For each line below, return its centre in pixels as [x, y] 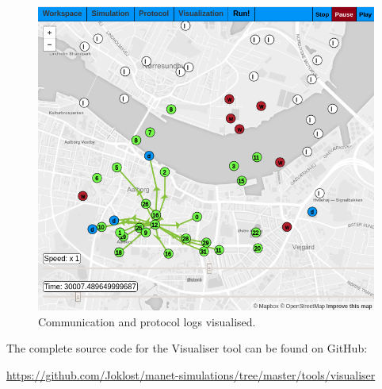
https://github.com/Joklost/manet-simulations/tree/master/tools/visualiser [191, 375]
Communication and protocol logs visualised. [147, 321]
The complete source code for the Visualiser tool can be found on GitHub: [187, 348]
